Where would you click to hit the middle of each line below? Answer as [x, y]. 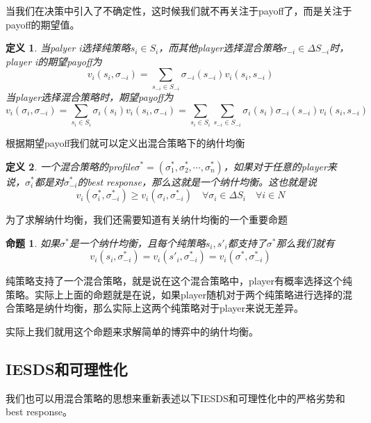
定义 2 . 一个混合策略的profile [70, 166]
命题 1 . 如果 [33, 242]
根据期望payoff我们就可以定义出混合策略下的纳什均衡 [125, 142]
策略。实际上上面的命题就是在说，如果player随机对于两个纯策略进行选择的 [174, 294]
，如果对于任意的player [275, 166]
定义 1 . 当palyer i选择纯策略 [68, 48]
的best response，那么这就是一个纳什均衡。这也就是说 [197, 181]
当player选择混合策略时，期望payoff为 [90, 97]
